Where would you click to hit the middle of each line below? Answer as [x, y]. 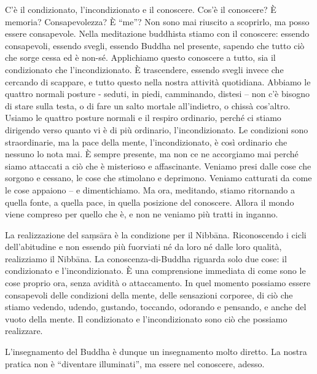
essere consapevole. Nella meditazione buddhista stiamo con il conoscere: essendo [157, 33]
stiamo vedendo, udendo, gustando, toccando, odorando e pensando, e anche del [156, 307]
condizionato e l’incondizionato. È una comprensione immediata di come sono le [155, 271]
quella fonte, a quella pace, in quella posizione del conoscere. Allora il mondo [150, 202]
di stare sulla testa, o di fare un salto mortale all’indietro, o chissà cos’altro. [148, 105]
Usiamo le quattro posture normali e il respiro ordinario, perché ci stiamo [143, 118]
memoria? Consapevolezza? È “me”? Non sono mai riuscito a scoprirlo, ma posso [157, 21]
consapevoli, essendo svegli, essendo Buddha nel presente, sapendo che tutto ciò [155, 45]
